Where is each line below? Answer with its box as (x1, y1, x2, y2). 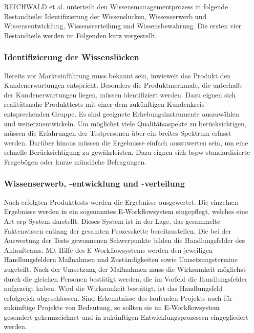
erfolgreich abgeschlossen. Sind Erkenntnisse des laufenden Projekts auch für (4, 292, 233, 303)
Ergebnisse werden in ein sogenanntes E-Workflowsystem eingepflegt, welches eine (4, 206, 248, 216)
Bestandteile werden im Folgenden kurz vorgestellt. (4, 30, 157, 40)
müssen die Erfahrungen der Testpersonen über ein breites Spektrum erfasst (4, 128, 232, 138)
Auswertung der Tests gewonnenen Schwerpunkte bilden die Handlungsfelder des (4, 235, 245, 245)
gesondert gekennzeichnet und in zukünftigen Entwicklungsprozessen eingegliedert (4, 311, 249, 322)
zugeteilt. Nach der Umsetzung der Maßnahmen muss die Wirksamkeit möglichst (4, 263, 246, 274)
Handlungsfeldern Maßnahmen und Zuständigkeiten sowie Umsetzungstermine (4, 254, 238, 264)
